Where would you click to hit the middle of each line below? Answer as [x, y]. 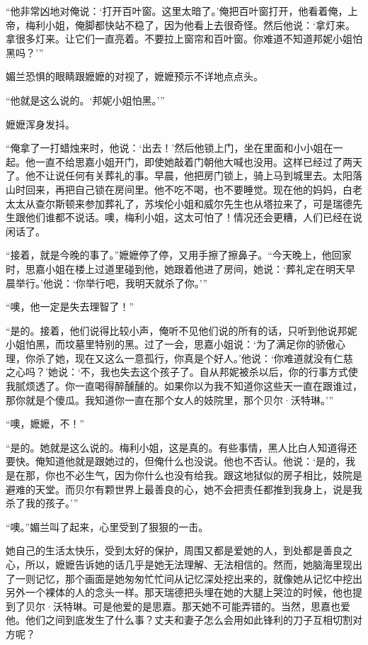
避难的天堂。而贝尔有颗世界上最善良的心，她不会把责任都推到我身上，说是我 [184, 489]
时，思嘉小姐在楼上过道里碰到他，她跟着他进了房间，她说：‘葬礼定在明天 [176, 268]
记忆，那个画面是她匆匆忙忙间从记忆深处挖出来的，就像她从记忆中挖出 [199, 578]
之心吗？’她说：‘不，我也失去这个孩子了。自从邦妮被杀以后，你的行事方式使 [182, 372]
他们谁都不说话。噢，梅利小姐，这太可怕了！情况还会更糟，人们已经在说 [194, 217]
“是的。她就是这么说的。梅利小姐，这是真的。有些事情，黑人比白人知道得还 [182, 447]
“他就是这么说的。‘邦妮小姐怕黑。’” [85, 100]
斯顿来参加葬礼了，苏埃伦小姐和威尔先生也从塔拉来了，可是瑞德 [203, 203]
